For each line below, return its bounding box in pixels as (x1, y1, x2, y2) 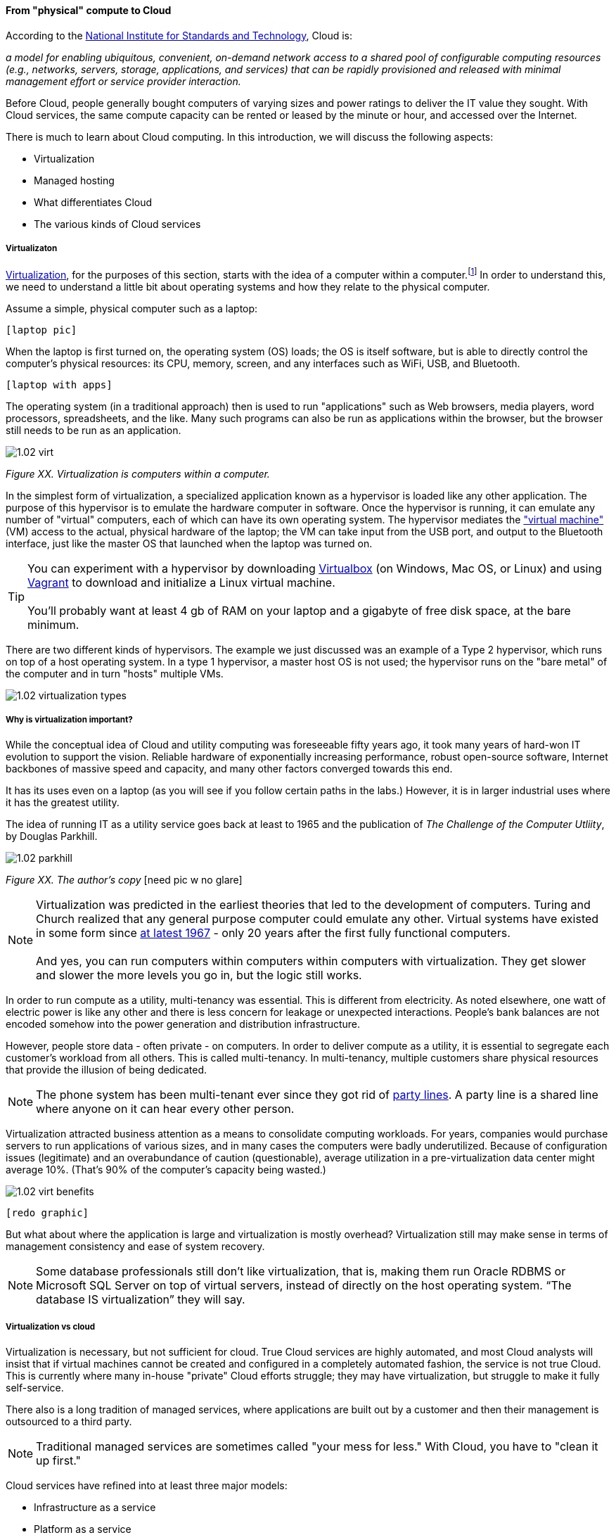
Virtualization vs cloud (6, 1322, 96, 1332)
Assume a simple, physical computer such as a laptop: (6, 302, 258, 315)
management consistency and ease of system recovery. (6, 1240, 265, 1252)
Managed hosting (34, 174, 115, 186)
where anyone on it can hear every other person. (36, 1101, 295, 1116)
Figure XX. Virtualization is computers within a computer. (6, 468, 270, 480)
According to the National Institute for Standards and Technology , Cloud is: (6, 29, 353, 42)
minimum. (27, 618, 79, 632)
